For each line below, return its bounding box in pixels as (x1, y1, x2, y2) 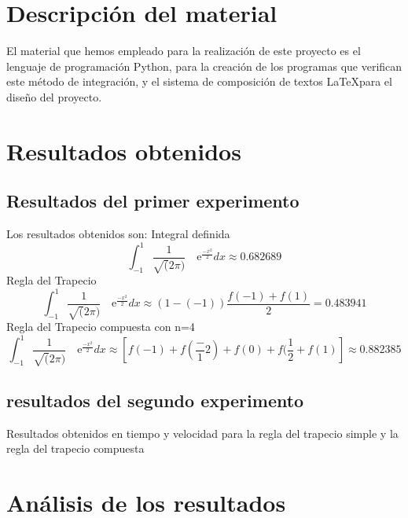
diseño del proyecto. (6, 88, 102, 105)
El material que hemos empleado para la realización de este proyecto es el (6, 42, 361, 59)
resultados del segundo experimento (6, 388, 304, 412)
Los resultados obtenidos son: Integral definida (6, 226, 230, 242)
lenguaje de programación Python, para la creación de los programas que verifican (6, 57, 402, 74)
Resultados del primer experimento (6, 189, 300, 213)
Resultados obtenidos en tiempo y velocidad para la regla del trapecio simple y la (6, 424, 399, 441)
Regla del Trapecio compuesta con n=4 (6, 318, 195, 335)
